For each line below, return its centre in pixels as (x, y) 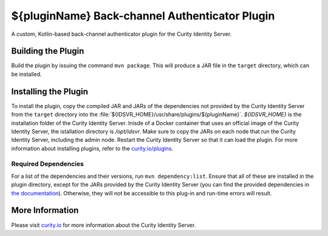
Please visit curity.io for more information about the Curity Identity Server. (104, 225)
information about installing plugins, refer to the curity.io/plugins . (92, 148)
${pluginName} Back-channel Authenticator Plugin (143, 16)
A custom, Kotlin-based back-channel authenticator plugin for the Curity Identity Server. (121, 34)
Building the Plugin (48, 51)
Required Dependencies (48, 164)
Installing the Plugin (50, 91)
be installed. (26, 74)
